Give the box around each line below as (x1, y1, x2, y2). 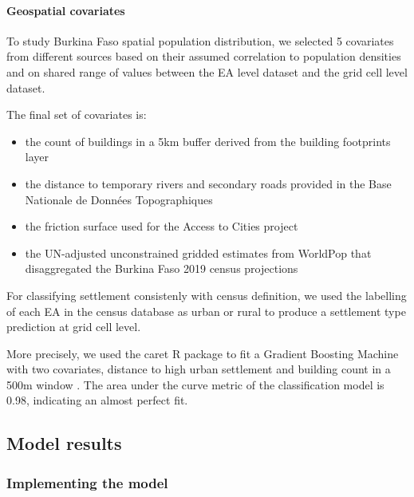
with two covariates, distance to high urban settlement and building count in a (6, 361, 391, 377)
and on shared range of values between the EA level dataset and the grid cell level (6, 63, 408, 80)
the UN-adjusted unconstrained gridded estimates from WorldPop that (25, 244, 372, 261)
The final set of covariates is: (6, 106, 147, 123)
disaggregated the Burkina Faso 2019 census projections (25, 260, 298, 277)
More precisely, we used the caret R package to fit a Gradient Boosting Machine (6, 345, 399, 361)
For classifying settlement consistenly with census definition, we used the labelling (6, 286, 407, 303)
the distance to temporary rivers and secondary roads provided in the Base (25, 175, 392, 191)
